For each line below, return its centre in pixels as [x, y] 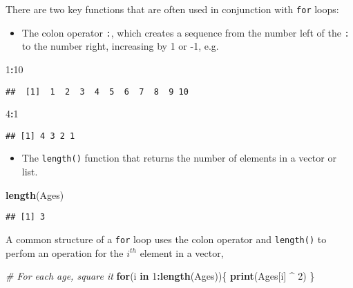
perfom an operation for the [65, 252]
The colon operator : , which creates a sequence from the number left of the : [185, 32]
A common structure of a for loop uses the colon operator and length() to [166, 239]
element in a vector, [182, 252]
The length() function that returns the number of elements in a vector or [179, 158]
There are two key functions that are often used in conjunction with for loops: [172, 9]
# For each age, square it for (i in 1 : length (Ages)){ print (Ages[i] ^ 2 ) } [160, 276]
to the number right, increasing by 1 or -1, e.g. [120, 46]
